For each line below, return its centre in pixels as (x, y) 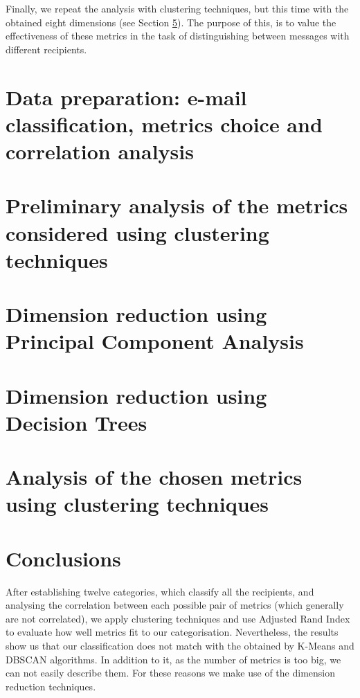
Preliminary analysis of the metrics (177, 205)
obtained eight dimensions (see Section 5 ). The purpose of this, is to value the (171, 22)
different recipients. (46, 49)
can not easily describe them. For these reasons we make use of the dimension (170, 673)
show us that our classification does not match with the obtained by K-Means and (180, 646)
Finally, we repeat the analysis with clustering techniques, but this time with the (177, 8)
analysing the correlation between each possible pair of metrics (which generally (175, 605)
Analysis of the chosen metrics (154, 477)
